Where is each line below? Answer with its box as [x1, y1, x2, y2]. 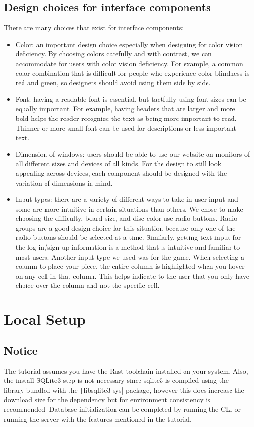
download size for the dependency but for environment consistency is [4, 394, 210, 404]
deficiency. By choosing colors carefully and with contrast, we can [15, 48, 212, 59]
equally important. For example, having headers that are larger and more [15, 103, 235, 114]
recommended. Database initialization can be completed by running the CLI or [4, 404, 241, 414]
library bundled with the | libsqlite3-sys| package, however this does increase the [4, 384, 244, 395]
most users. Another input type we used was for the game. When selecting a [15, 251, 244, 261]
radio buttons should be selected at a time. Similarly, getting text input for [15, 232, 241, 242]
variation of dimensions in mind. [15, 177, 113, 188]
